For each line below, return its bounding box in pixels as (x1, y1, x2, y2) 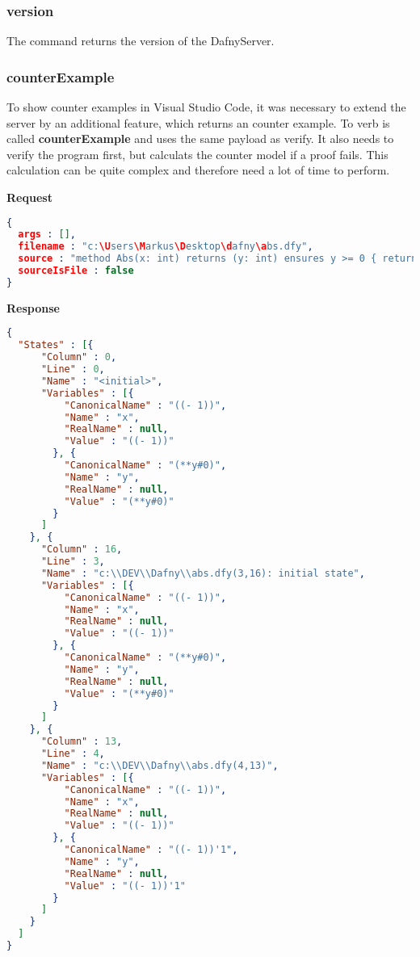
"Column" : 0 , (40, 351, 117, 363)
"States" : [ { (18, 339, 94, 351)
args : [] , (18, 229, 76, 241)
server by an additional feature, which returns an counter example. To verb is (6, 114, 390, 131)
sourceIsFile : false (18, 265, 134, 277)
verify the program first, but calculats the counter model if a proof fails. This (6, 145, 388, 162)
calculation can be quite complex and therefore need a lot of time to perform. (6, 162, 390, 178)
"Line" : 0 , (40, 363, 105, 376)
